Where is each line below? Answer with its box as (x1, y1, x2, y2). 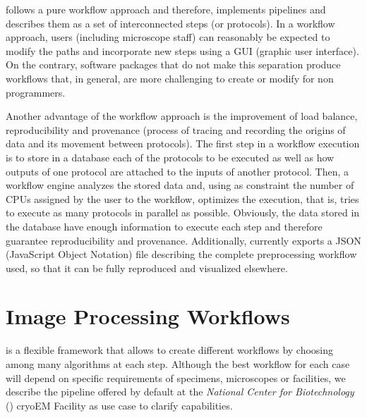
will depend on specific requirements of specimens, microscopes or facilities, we (6, 370, 346, 385)
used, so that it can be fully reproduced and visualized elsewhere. (6, 260, 288, 275)
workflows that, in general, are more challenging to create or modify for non (6, 70, 334, 85)
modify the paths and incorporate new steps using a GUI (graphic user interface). (6, 43, 359, 58)
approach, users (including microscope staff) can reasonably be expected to (6, 30, 330, 44)
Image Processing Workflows (6, 302, 290, 331)
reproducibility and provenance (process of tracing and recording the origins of (6, 122, 346, 137)
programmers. (6, 85, 66, 99)
